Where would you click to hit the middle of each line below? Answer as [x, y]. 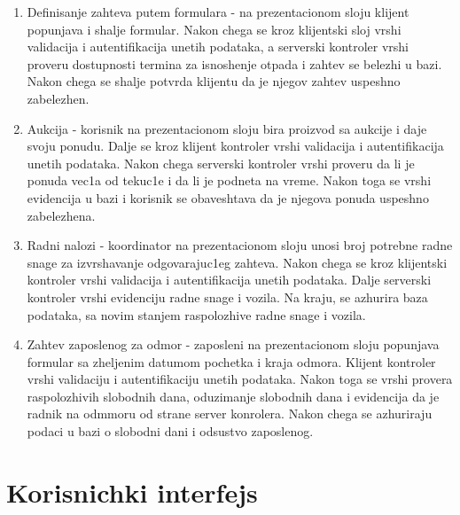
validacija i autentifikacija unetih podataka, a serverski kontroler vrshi [218, 47]
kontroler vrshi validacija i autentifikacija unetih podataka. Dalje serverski [229, 280]
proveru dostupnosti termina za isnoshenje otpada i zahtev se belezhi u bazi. [234, 63]
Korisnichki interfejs [132, 492]
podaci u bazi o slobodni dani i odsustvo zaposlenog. [170, 431]
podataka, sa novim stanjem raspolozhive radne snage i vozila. [196, 314]
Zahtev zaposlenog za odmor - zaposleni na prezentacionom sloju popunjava [233, 344]
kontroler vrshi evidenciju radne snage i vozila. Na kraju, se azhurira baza [227, 297]
